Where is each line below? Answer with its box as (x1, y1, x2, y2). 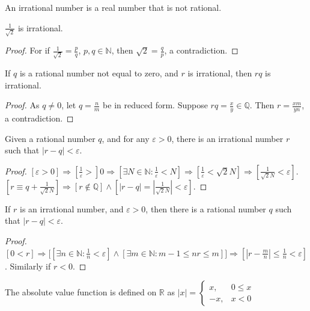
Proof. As (5, 99, 40, 111)
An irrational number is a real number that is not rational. (5, 1, 222, 13)
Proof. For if (5, 44, 50, 57)
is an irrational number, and (19, 202, 124, 215)
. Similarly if (5, 259, 51, 272)
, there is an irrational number (171, 132, 284, 144)
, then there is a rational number (145, 202, 266, 215)
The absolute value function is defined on (5, 286, 157, 298)
